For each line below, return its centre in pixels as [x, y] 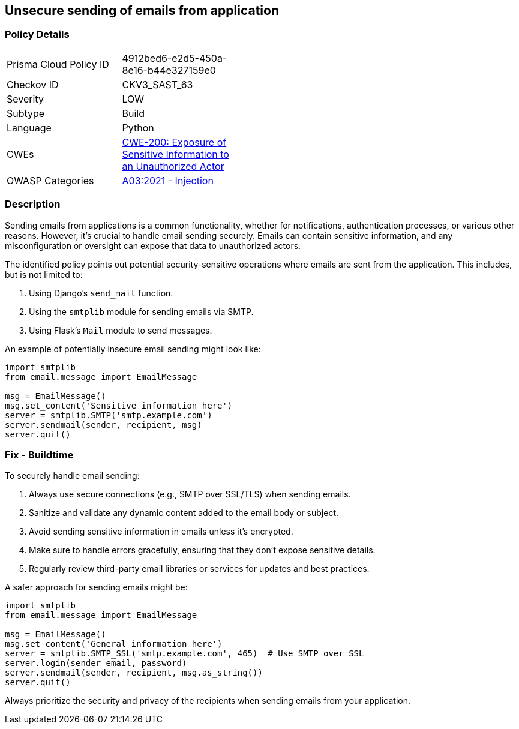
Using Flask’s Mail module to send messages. [121, 330]
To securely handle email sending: [72, 476]
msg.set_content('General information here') [114, 644]
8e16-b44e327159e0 [169, 70]
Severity [25, 99]
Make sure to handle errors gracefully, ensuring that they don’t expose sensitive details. [202, 550]
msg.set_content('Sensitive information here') [119, 405]
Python [138, 127]
